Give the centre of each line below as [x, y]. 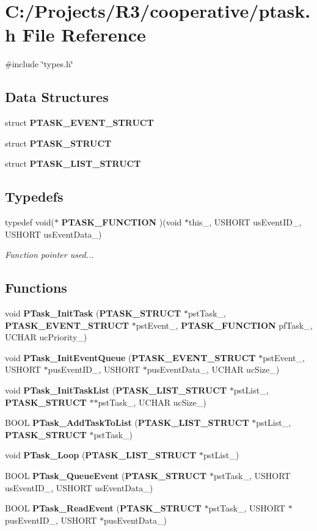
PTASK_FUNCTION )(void [122, 222]
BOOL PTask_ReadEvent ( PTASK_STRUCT [103, 508]
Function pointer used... [49, 255]
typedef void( [30, 222]
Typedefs [34, 196]
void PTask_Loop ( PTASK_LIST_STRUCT [101, 455]
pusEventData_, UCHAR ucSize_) [213, 369]
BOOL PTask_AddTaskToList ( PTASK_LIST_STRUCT [127, 423]
